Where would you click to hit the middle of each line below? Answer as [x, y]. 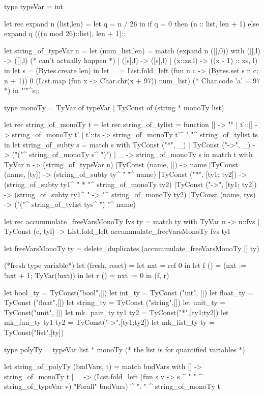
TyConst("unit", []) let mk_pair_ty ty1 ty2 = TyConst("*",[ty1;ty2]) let [116, 312]
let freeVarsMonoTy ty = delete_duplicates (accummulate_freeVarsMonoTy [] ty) [132, 248]
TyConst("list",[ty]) [34, 332]
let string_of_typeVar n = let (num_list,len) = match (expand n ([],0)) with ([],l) [132, 50]
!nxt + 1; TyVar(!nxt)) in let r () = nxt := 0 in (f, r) [87, 275]
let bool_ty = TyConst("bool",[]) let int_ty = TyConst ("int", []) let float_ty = [129, 292]
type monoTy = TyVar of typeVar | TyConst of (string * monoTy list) [114, 107]
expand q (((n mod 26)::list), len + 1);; [65, 33]
